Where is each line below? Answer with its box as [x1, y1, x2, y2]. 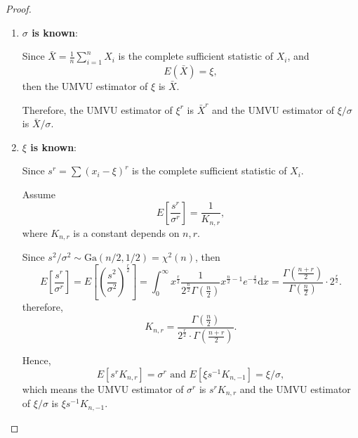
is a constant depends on [73, 225, 180, 240]
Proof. [6, 1, 32, 15]
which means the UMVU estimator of [22, 381, 184, 396]
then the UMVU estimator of [22, 78, 148, 93]
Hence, [22, 353, 51, 368]
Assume [22, 186, 55, 201]
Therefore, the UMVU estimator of [22, 102, 173, 117]
